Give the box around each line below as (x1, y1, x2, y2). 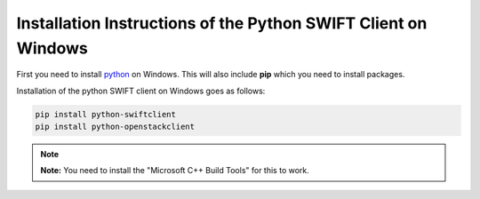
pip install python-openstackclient (35, 122, 196, 132)
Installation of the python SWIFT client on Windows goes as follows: (16, 85, 266, 96)
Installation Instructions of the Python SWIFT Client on (16, 13, 428, 33)
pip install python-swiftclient (35, 109, 177, 119)
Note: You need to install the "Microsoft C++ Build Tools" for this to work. (40, 165, 310, 176)
